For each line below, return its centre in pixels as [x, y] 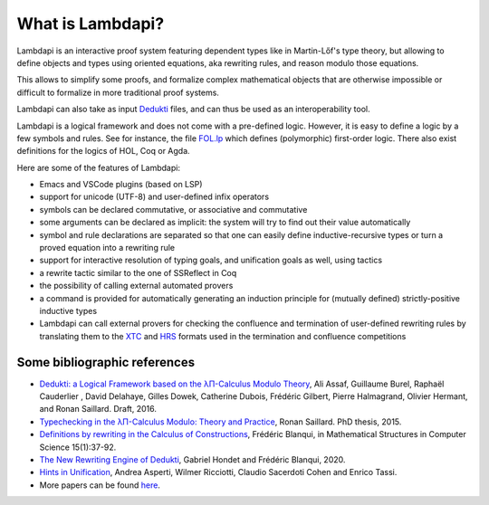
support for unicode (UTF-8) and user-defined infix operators [154, 197]
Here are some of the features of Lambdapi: [99, 167]
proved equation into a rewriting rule [107, 248]
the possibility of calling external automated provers [136, 286]
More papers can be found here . [100, 485]
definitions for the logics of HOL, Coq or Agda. [103, 151]
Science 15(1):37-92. [78, 447]
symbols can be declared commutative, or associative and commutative [173, 209]
